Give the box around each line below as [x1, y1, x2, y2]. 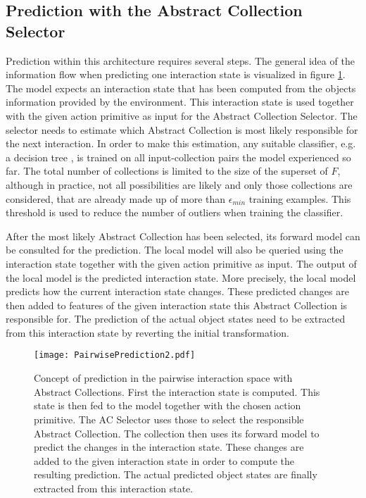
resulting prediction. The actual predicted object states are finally [34, 467, 317, 482]
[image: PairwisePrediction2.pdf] [34, 350, 196, 361]
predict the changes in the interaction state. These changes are [34, 440, 304, 454]
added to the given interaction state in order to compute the [34, 453, 295, 468]
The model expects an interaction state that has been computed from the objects [6, 80, 356, 95]
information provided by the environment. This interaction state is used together [6, 94, 354, 109]
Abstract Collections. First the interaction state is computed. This [34, 384, 320, 399]
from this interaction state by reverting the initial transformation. [6, 325, 290, 340]
